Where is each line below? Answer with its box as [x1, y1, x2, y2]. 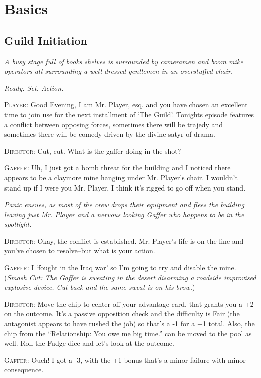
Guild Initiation [4, 32, 87, 48]
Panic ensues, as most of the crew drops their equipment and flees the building [4, 199, 244, 210]
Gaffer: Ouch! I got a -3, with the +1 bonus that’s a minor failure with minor [4, 354, 246, 365]
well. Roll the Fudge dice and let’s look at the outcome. [4, 338, 174, 348]
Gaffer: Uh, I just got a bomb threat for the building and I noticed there [4, 162, 231, 173]
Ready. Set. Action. [4, 82, 64, 93]
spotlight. [4, 219, 32, 229]
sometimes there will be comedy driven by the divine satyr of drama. [4, 129, 215, 139]
